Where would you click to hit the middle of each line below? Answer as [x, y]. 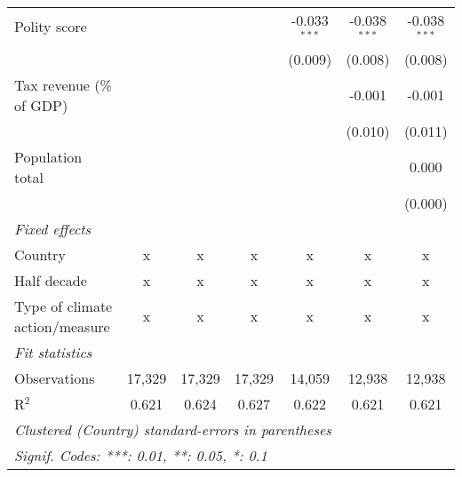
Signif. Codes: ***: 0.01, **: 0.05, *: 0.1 [141, 455]
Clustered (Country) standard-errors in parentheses [173, 429]
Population [48, 156]
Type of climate [64, 306]
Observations [55, 378]
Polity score [51, 27]
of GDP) [41, 105]
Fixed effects [53, 228]
